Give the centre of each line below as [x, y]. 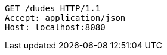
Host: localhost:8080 [55, 27]
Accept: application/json [65, 18]
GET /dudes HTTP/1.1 [53, 8]
